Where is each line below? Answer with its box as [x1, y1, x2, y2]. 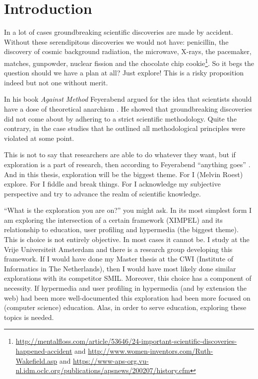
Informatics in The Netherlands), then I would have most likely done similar [4, 263, 236, 273]
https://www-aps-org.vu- [73, 355, 149, 366]
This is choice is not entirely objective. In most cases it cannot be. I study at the [4, 234, 250, 245]
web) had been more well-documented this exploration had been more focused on [4, 292, 251, 303]
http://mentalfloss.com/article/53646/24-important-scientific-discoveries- [15, 336, 237, 346]
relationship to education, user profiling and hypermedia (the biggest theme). [4, 224, 239, 235]
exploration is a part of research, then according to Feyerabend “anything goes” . [4, 159, 251, 169]
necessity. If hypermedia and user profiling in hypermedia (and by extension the [4, 283, 247, 293]
